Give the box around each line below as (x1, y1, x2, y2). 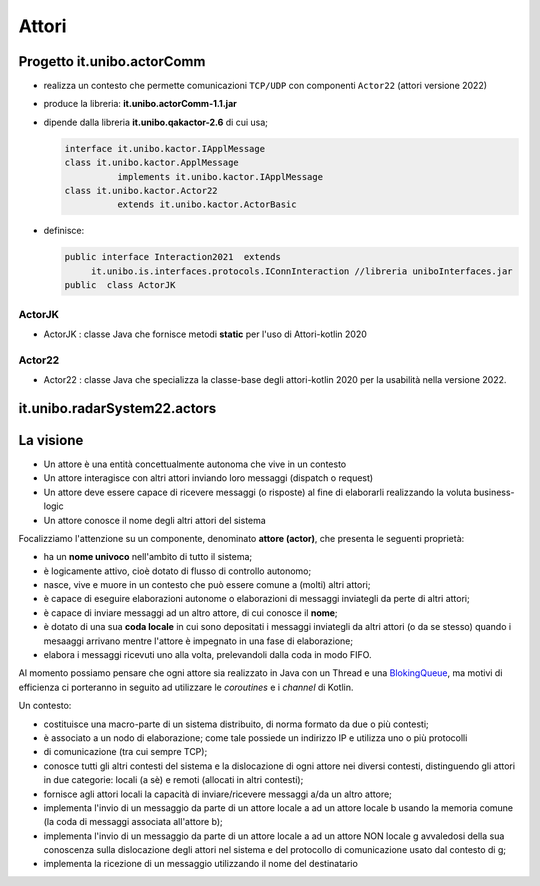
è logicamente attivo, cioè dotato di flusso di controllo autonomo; (43, 565, 312, 577)
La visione (18, 431, 84, 449)
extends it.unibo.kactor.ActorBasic (116, 199, 297, 210)
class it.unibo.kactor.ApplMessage (64, 157, 239, 169)
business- (473, 486, 515, 498)
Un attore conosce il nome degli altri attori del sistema (43, 514, 267, 526)
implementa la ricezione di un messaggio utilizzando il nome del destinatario (43, 858, 359, 870)
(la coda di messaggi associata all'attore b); (43, 816, 224, 828)
